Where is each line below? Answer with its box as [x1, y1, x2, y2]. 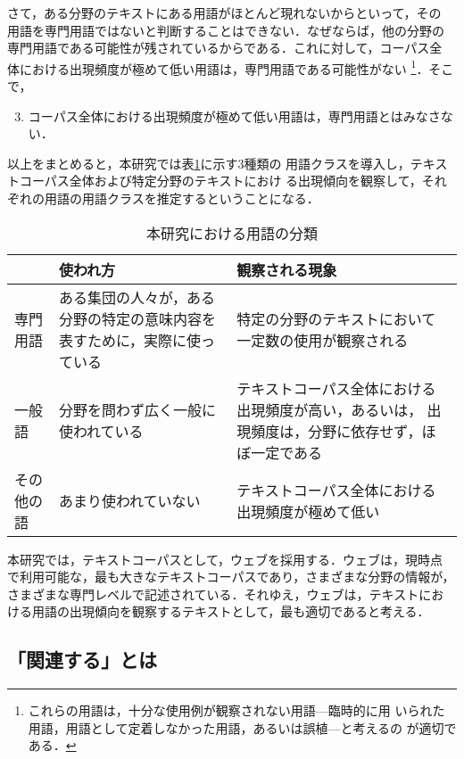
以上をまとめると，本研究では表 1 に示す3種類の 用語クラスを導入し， [7, 153, 410, 172]
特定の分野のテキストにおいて [236, 308, 436, 329]
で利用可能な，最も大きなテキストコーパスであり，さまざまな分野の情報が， [7, 567, 455, 586]
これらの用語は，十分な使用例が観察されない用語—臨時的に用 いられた [28, 701, 445, 720]
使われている [58, 420, 144, 441]
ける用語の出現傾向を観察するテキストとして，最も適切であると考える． [7, 602, 430, 621]
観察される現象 [236, 259, 337, 280]
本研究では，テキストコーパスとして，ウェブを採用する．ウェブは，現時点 [7, 549, 443, 568]
